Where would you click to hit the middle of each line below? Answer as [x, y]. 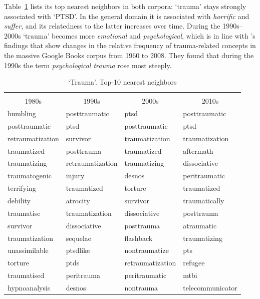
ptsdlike [78, 250]
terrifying [22, 188]
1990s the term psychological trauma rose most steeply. [88, 65]
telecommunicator [210, 287]
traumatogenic [30, 176]
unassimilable [28, 250]
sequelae [78, 238]
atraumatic [200, 225]
